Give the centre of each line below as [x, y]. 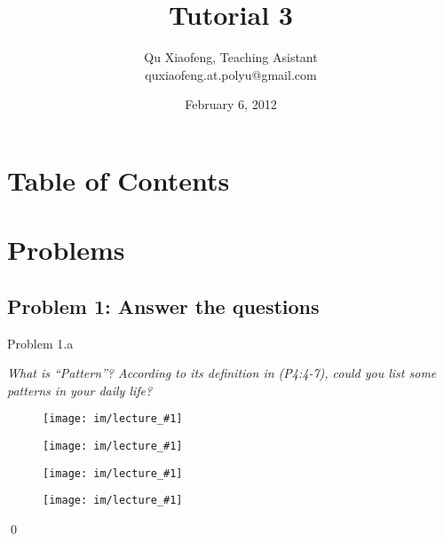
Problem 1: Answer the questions [163, 306]
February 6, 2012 [231, 104]
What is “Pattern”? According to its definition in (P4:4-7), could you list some [222, 373]
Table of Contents [119, 180]
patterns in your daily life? [80, 390]
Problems [66, 250]
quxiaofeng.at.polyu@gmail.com [231, 74]
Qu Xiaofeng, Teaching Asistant [231, 57]
